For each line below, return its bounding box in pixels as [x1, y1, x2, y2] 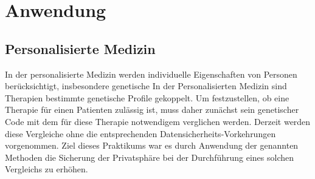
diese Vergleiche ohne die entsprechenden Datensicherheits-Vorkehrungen [5, 127, 276, 140]
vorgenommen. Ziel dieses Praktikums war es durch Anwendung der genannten [5, 139, 299, 152]
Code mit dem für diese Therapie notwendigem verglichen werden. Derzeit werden [5, 115, 311, 127]
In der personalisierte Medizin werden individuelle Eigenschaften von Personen [5, 67, 297, 80]
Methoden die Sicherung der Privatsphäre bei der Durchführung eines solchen [5, 150, 294, 163]
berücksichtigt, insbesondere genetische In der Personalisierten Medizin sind [5, 79, 287, 92]
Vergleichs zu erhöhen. [5, 163, 88, 175]
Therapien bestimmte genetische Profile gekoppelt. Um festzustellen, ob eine [5, 91, 289, 104]
